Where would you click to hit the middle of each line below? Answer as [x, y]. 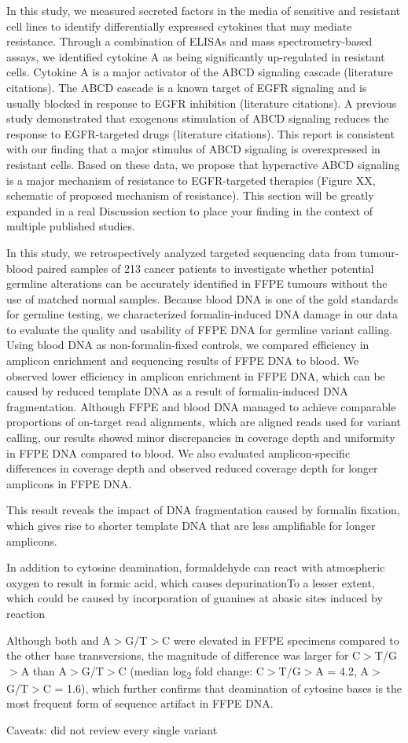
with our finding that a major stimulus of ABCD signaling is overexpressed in [193, 149]
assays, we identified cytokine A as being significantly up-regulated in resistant [196, 56]
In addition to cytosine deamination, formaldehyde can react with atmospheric [196, 567]
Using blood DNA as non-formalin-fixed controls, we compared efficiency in [188, 345]
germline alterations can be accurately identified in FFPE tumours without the [197, 283]
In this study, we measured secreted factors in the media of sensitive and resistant [204, 10]
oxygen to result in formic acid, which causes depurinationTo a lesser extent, [191, 582]
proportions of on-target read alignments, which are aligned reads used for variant [204, 422]
